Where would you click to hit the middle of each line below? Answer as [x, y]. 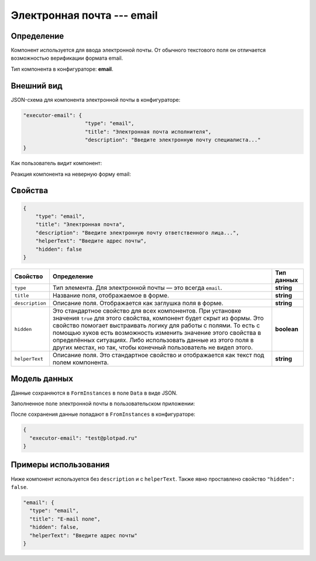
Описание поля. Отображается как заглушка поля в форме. [138, 303]
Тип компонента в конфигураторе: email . [62, 69]
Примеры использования [60, 465]
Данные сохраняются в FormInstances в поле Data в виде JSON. [94, 393]
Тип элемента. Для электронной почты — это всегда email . [138, 288]
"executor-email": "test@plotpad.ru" [83, 438]
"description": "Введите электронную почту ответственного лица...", [137, 232]
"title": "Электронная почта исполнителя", [148, 131]
